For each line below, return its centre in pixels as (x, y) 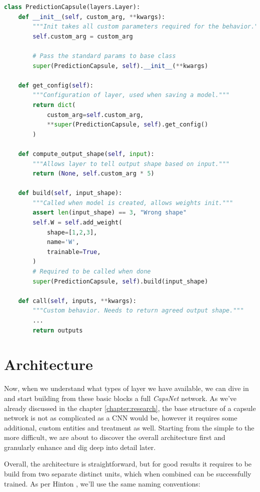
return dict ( (54, 105)
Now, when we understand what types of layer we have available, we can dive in (126, 388)
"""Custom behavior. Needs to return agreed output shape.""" (138, 311)
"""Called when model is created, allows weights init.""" (133, 203)
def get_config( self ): (56, 85)
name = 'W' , (63, 242)
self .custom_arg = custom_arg (83, 36)
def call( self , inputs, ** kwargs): (77, 301)
